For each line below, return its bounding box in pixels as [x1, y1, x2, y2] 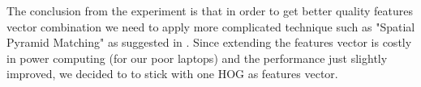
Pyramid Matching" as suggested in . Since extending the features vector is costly [6, 34, 412, 51]
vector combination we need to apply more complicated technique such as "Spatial [6, 18, 415, 35]
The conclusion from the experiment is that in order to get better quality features [6, 2, 413, 19]
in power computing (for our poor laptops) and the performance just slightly [6, 49, 388, 66]
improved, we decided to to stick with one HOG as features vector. [6, 65, 338, 82]
